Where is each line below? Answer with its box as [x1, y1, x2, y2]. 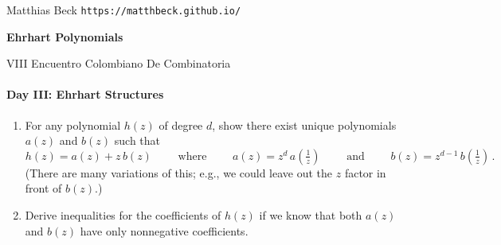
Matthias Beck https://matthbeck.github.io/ [6, 2, 241, 17]
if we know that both [259, 207, 362, 224]
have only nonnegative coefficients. [80, 222, 249, 239]
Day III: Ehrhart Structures [6, 86, 164, 103]
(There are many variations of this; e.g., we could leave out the [25, 164, 333, 181]
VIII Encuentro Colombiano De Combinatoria [6, 55, 231, 72]
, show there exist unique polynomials [212, 116, 397, 133]
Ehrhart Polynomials [6, 28, 123, 45]
